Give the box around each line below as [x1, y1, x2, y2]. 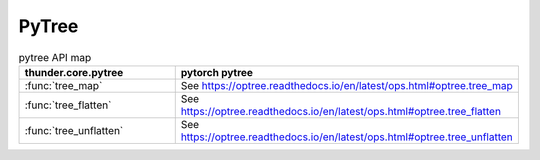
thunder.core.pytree [24, 65, 124, 79]
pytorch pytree [180, 65, 254, 79]
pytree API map [18, 50, 92, 64]
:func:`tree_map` [24, 78, 103, 92]
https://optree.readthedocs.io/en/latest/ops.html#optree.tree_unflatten [180, 130, 514, 144]
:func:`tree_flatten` [24, 98, 112, 112]
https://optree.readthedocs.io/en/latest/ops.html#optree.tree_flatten [180, 104, 502, 118]
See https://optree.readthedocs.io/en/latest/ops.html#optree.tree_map [180, 78, 514, 92]
